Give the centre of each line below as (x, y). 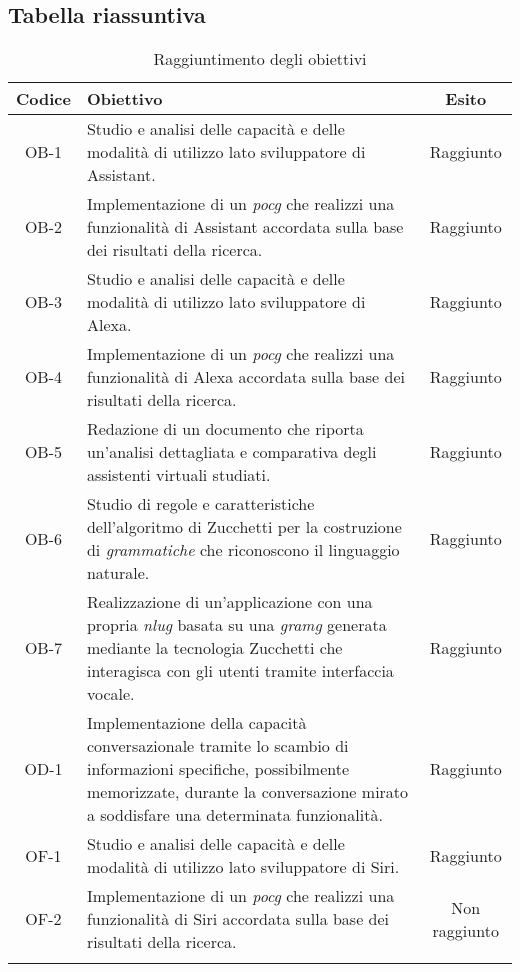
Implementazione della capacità (196, 723)
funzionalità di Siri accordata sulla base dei (238, 919)
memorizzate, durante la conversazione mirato (247, 792)
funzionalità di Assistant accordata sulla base (245, 227)
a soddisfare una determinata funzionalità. (234, 815)
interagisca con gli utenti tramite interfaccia (240, 671)
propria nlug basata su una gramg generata (236, 625)
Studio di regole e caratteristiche (200, 504)
